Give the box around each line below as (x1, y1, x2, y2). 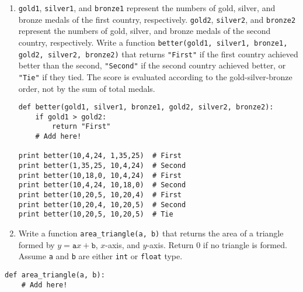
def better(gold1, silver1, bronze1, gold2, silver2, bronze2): (18, 103, 274, 112)
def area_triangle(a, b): (5, 270, 105, 279)
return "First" (52, 122, 111, 131)
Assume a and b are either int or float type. (18, 250, 183, 262)
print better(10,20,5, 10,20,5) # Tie (18, 210, 173, 219)
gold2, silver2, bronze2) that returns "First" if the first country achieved (18, 47, 298, 60)
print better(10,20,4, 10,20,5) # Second (18, 200, 186, 209)
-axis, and (105, 238, 140, 250)
